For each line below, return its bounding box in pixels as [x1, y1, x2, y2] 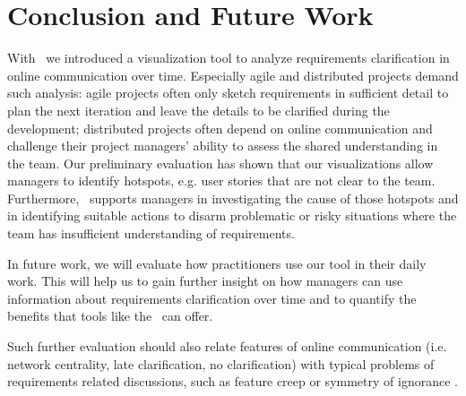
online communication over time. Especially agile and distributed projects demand [7, 65, 459, 84]
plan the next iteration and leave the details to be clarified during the [7, 100, 390, 119]
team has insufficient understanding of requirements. [7, 224, 295, 243]
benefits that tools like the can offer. [7, 306, 213, 325]
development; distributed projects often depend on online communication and [7, 118, 433, 137]
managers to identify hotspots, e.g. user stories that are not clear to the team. [7, 171, 436, 190]
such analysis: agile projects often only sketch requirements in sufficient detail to [7, 83, 449, 102]
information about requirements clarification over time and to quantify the [7, 288, 417, 307]
